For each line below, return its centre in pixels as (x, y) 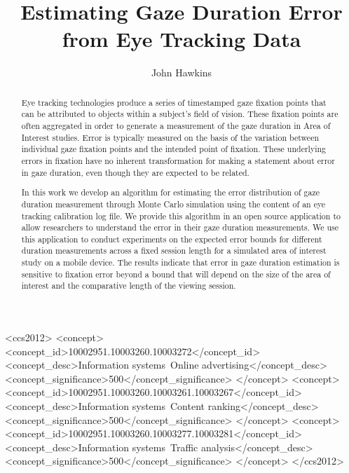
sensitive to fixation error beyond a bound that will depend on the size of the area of (176, 274)
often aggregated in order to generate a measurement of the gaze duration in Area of (176, 126)
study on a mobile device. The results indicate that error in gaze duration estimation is (180, 262)
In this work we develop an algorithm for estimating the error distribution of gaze (170, 192)
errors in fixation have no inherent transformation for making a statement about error (178, 160)
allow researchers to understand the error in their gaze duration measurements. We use (180, 227)
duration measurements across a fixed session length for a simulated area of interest (174, 251)
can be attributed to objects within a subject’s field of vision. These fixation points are (180, 114)
